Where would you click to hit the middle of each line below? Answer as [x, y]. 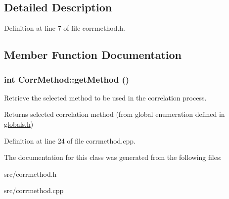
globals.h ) [19, 124]
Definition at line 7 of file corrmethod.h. [65, 28]
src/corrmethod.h [30, 174]
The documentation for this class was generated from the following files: [113, 157]
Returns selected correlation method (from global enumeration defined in [114, 114]
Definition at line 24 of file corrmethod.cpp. [70, 140]
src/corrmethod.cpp [34, 190]
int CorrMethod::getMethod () [67, 79]
